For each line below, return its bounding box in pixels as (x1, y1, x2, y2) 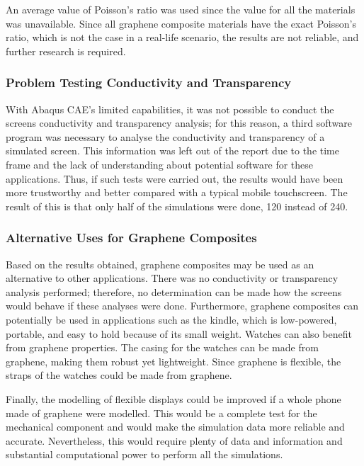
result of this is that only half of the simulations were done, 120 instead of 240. (6, 198, 348, 213)
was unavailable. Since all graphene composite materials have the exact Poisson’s (6, 16, 356, 30)
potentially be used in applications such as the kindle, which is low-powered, (6, 312, 337, 326)
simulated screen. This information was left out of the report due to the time (6, 143, 340, 158)
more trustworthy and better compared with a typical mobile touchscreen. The (6, 185, 348, 200)
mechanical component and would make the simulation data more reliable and (6, 419, 345, 434)
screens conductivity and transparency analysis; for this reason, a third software (6, 115, 352, 130)
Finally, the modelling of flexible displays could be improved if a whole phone (6, 391, 341, 406)
